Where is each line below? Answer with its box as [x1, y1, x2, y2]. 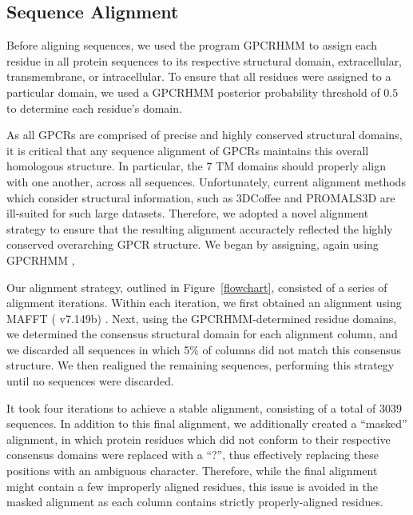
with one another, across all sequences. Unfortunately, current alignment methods [6, 173, 406, 190]
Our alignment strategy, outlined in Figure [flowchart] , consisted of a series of [6, 278, 387, 295]
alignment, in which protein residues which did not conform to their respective [6, 430, 391, 447]
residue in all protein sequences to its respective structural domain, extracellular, [6, 52, 403, 69]
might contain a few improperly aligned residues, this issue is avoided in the [6, 477, 378, 494]
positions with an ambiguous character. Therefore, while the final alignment [6, 462, 378, 479]
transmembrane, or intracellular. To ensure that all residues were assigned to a [6, 68, 391, 85]
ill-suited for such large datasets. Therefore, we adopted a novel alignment [6, 205, 369, 222]
